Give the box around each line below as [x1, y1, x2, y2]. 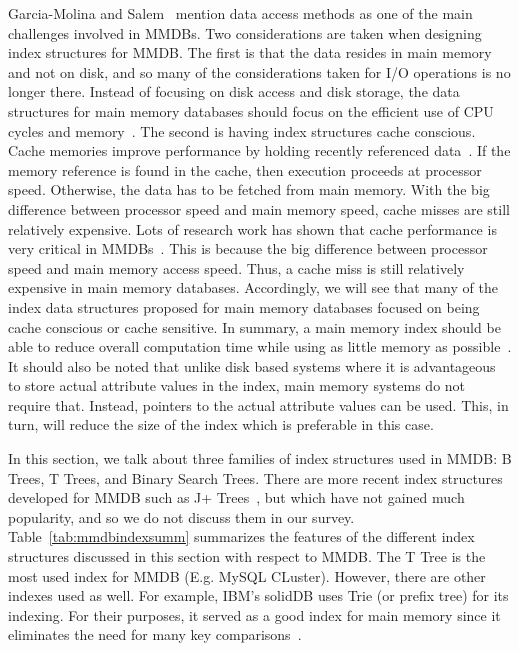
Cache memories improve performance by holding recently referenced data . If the [8, 140, 511, 161]
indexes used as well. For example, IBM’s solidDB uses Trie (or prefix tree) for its [8, 585, 509, 606]
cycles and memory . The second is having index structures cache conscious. [8, 120, 476, 141]
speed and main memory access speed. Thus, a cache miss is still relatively [8, 257, 465, 278]
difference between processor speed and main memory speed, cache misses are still [8, 198, 510, 219]
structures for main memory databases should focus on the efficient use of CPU [8, 100, 494, 121]
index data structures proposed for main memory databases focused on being [8, 296, 480, 317]
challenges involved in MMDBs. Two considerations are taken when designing [8, 22, 482, 43]
